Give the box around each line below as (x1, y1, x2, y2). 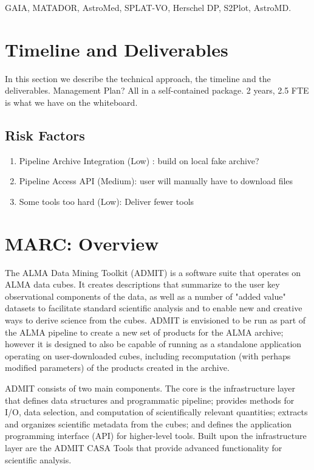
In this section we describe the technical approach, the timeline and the (5, 72, 271, 85)
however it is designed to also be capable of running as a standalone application (5, 337, 302, 350)
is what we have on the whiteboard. (5, 95, 138, 108)
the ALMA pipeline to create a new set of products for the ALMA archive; (5, 325, 284, 338)
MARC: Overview (5, 230, 159, 255)
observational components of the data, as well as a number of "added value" (5, 289, 286, 302)
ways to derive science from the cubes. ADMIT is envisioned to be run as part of (5, 313, 306, 326)
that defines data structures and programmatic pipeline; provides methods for (5, 393, 295, 406)
